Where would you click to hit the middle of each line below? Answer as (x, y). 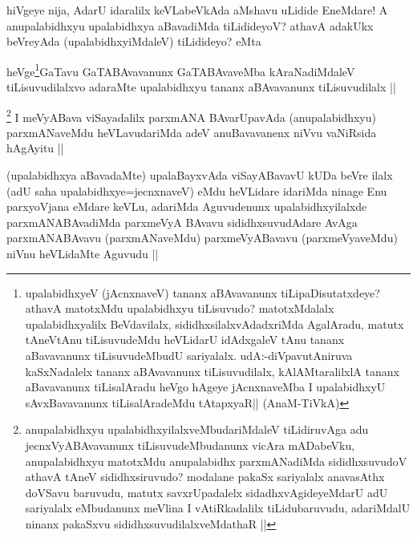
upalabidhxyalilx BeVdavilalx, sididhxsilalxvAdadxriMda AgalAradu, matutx (215, 324)
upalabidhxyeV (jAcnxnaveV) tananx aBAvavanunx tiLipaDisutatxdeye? (202, 292)
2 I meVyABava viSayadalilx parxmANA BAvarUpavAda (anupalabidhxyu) (191, 115)
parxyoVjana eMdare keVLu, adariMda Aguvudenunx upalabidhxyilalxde (187, 206)
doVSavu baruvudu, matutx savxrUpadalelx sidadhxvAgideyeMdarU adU (206, 492)
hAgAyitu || (35, 148)
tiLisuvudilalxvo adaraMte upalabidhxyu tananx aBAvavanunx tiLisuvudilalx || (201, 87)
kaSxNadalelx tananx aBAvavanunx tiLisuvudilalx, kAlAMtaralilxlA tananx (212, 371)
